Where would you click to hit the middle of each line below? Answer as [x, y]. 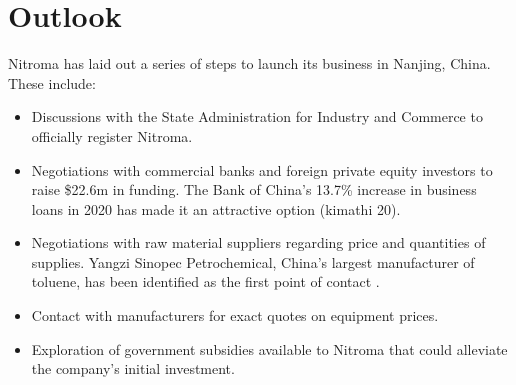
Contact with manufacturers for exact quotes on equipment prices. [235, 315]
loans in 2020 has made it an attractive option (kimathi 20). [216, 208]
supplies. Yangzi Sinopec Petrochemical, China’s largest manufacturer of [253, 261]
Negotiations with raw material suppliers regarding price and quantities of [258, 242]
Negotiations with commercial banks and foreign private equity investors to [262, 169]
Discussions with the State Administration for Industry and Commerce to [257, 116]
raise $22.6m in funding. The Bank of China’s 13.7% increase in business [254, 189]
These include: [52, 82]
